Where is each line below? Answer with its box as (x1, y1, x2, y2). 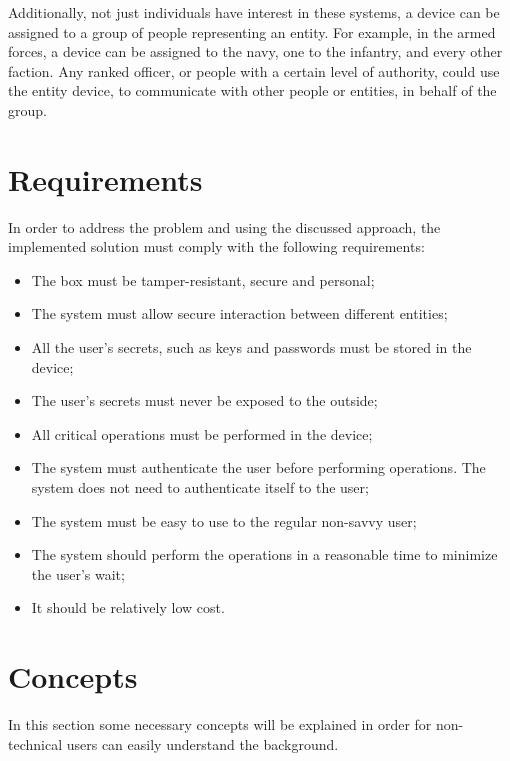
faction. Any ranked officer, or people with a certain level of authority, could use (8, 60, 500, 81)
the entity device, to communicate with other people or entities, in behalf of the (8, 80, 497, 101)
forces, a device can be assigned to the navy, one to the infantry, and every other (8, 41, 503, 62)
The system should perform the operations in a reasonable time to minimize (31, 544, 498, 565)
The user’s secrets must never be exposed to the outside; (31, 390, 378, 411)
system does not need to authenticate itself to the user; (31, 477, 369, 498)
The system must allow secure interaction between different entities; (31, 303, 448, 324)
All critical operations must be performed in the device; (31, 423, 373, 444)
